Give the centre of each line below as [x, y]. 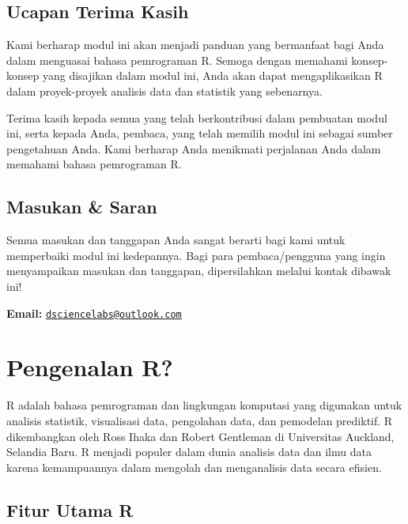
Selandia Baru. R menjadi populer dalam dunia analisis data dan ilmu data [189, 452]
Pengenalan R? [90, 367]
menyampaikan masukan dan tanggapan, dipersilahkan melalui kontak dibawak [199, 271]
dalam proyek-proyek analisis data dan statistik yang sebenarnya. [164, 90]
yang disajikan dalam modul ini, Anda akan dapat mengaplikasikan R [212, 75]
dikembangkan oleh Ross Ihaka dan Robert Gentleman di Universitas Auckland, [200, 436]
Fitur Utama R [70, 509]
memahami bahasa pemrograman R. [94, 164]
